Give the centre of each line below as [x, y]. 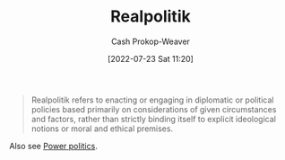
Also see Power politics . [54, 146]
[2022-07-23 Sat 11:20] [151, 58]
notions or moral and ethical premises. [102, 129]
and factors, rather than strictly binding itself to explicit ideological [153, 119]
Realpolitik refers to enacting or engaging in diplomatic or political [152, 100]
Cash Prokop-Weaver [151, 41]
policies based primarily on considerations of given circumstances [154, 109]
